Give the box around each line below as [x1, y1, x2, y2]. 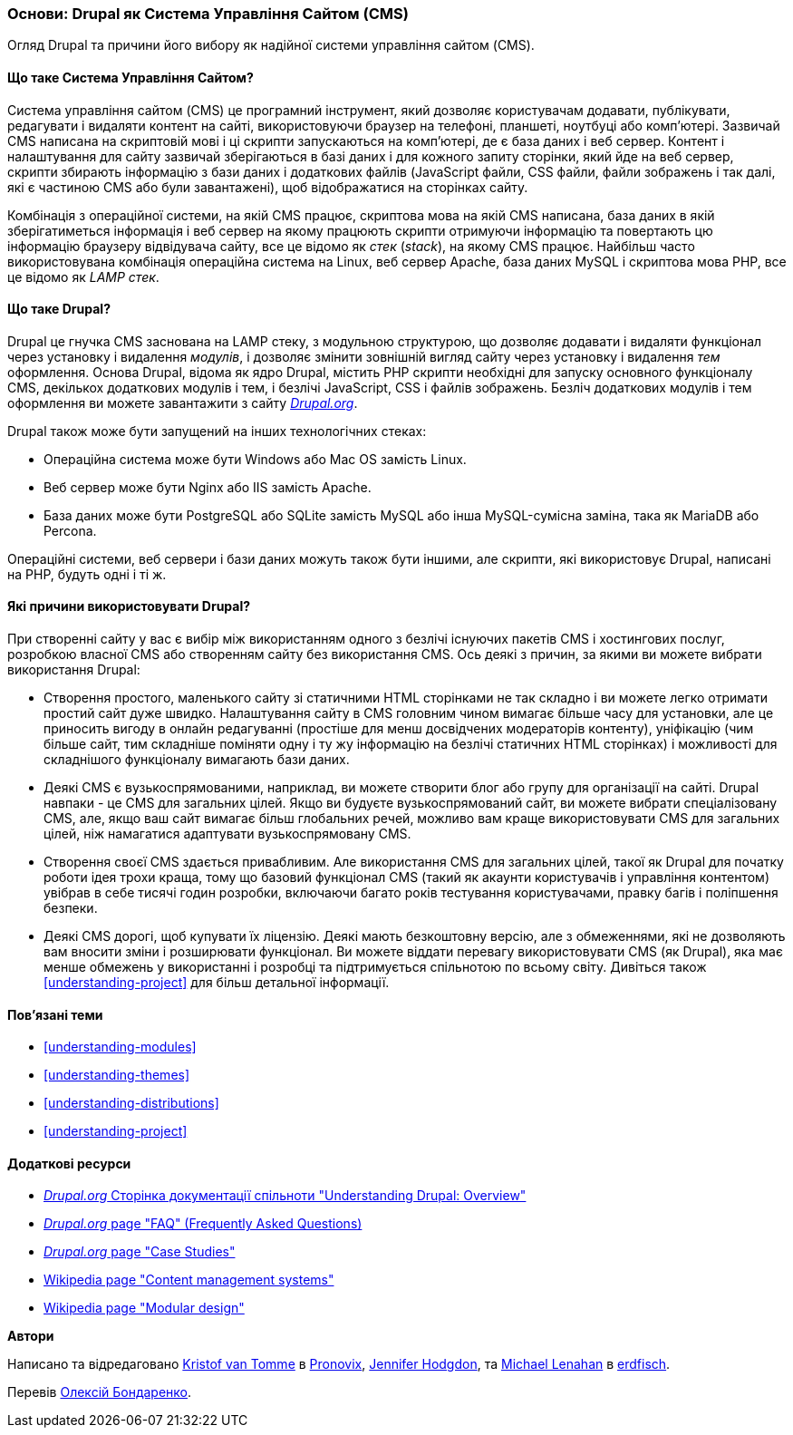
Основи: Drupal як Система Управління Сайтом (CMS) [7, 5, 409, 23]
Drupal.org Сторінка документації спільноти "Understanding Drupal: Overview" [44, 1188, 527, 1204]
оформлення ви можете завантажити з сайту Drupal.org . [7, 394, 358, 411]
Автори [7, 1328, 54, 1344]
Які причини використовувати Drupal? [7, 598, 251, 615]
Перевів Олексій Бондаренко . [7, 1384, 192, 1401]
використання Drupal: [7, 662, 140, 678]
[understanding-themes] [44, 1067, 190, 1083]
